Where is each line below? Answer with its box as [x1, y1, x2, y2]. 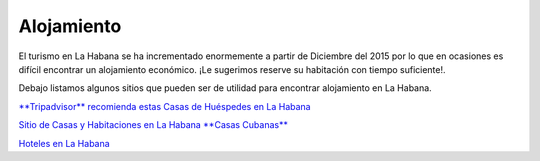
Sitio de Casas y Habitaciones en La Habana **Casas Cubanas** [18, 119, 289, 131]
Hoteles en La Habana [18, 137, 110, 149]
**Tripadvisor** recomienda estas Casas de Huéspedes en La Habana [18, 100, 311, 112]
